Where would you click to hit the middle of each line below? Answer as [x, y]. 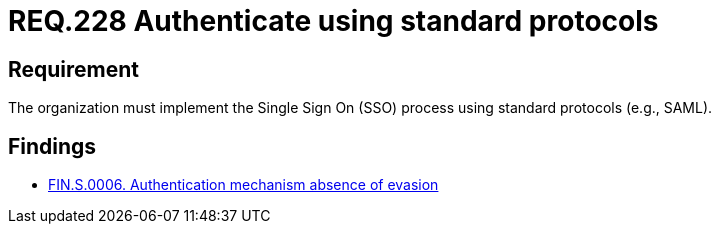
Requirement [74, 69]
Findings [52, 146]
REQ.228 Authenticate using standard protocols [333, 21]
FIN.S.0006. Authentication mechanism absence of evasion [243, 185]
